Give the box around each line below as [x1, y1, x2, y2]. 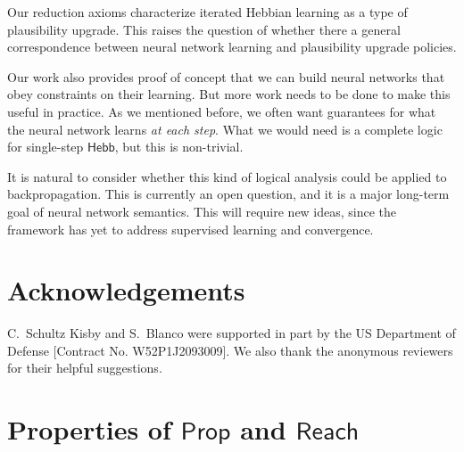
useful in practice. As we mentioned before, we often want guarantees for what [7, 102, 436, 120]
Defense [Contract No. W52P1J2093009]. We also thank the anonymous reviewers [7, 341, 453, 359]
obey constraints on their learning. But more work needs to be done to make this [7, 85, 451, 103]
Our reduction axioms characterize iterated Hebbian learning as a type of [7, 3, 408, 21]
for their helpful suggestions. [7, 358, 162, 377]
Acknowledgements [7, 272, 245, 308]
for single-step [7, 137, 84, 156]
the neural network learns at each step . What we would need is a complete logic [7, 119, 443, 138]
